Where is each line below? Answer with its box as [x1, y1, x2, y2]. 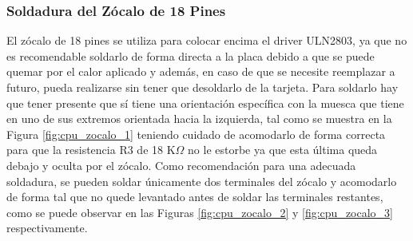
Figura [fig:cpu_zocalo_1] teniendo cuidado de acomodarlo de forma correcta [6, 125, 386, 142]
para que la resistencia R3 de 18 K [6, 141, 176, 158]
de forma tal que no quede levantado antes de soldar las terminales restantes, [6, 188, 383, 205]
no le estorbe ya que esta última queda [188, 141, 378, 158]
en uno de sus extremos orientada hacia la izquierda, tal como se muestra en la [6, 110, 392, 127]
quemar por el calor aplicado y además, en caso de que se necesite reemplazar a [6, 63, 395, 80]
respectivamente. [6, 219, 88, 236]
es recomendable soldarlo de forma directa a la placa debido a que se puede [6, 47, 375, 64]
